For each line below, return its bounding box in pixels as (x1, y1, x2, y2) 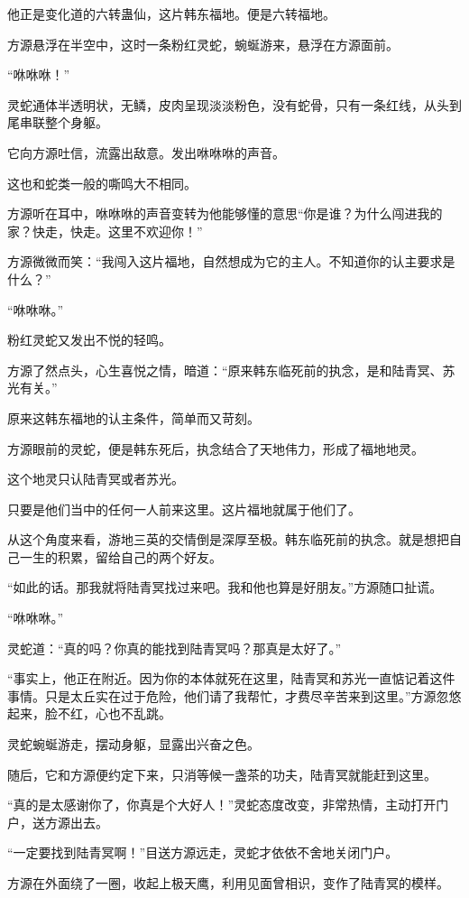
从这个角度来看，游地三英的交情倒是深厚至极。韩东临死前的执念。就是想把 (7, 530, 449, 549)
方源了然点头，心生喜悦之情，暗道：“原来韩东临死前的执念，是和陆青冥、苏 (7, 360, 455, 379)
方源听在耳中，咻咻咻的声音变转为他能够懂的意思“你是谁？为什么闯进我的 (7, 204, 443, 223)
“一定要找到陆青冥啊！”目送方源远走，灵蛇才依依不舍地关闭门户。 (7, 843, 399, 862)
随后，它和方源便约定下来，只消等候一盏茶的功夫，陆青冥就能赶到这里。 (7, 764, 437, 783)
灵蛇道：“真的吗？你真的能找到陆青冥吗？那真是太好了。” (7, 638, 342, 657)
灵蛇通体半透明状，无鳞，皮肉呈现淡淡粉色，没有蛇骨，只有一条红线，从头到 (7, 95, 462, 114)
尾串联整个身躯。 (7, 113, 108, 132)
